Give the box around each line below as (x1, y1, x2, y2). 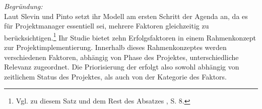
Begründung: (4, 1, 43, 11)
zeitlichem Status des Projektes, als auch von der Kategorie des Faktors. (4, 71, 227, 81)
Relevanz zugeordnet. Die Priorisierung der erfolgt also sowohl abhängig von (4, 61, 239, 72)
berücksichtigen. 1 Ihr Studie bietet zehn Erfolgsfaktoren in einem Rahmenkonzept (4, 30, 256, 42)
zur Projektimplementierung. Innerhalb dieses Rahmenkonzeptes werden (4, 42, 227, 52)
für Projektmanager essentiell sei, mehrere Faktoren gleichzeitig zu (4, 20, 209, 31)
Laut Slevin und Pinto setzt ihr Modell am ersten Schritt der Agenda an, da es (4, 10, 248, 21)
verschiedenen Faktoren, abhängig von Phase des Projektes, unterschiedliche (4, 51, 239, 62)
